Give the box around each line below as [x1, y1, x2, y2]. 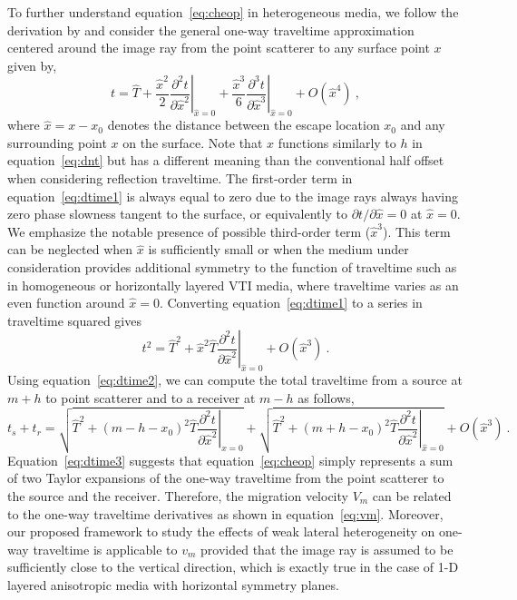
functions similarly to [278, 133, 396, 152]
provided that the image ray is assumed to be [200, 539, 454, 558]
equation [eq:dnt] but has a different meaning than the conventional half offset [7, 151, 444, 170]
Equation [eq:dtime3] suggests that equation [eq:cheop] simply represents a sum [7, 450, 454, 469]
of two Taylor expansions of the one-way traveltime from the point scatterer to [7, 468, 444, 487]
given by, [7, 55, 57, 74]
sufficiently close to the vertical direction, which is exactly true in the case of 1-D [7, 557, 459, 576]
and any [400, 115, 445, 134]
